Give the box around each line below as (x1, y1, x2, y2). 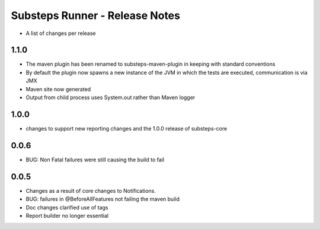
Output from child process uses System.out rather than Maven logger (25, 94, 196, 101)
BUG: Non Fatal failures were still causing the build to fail (25, 156, 165, 163)
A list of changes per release (25, 30, 96, 37)
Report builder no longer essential (25, 212, 109, 219)
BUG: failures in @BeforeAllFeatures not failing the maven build (25, 196, 180, 203)
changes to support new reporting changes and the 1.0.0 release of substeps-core (25, 125, 228, 132)
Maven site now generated (25, 85, 91, 93)
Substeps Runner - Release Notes (11, 9, 181, 22)
